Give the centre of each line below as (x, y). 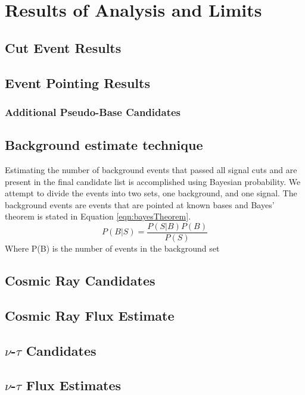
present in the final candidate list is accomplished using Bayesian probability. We (153, 181)
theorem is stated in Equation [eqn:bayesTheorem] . (98, 216)
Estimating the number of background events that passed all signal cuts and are (151, 169)
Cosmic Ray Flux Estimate (90, 315)
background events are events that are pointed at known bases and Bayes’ (140, 204)
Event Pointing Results (77, 82)
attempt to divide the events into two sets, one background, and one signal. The (151, 193)
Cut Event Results (63, 47)
